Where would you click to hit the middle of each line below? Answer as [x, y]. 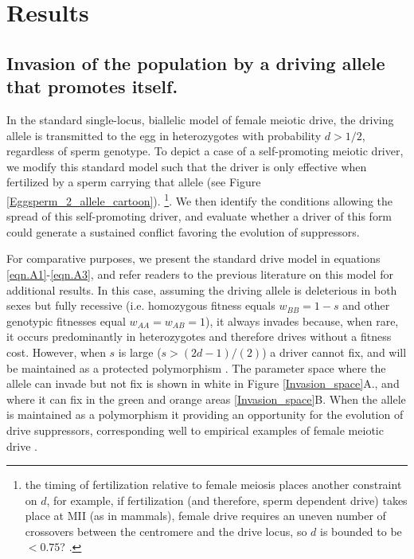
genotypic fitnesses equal [66, 321]
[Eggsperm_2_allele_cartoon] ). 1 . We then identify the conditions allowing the [200, 199]
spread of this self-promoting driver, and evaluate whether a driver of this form [199, 216]
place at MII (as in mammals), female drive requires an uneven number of [205, 516]
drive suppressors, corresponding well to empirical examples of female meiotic [195, 430]
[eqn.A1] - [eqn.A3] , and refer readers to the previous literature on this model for [200, 274]
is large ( [140, 352]
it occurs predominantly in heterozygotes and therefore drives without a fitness [199, 336]
